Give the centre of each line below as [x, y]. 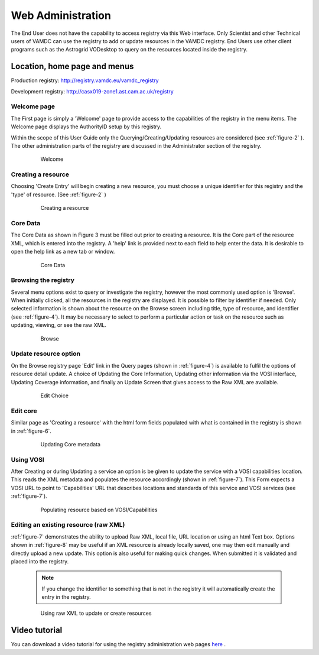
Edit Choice [55, 395]
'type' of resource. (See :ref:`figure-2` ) [58, 194]
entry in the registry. [66, 597]
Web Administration [61, 15]
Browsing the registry [43, 280]
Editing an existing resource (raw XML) [68, 525]
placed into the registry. [40, 561]
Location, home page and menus [72, 67]
